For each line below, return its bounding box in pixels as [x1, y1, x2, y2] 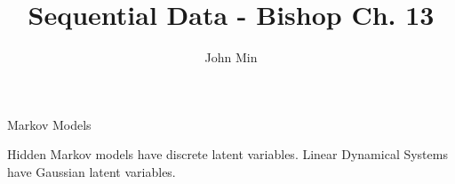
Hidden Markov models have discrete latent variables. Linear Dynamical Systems [7, 145, 448, 164]
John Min [204, 48, 258, 67]
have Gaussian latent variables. [7, 162, 176, 180]
